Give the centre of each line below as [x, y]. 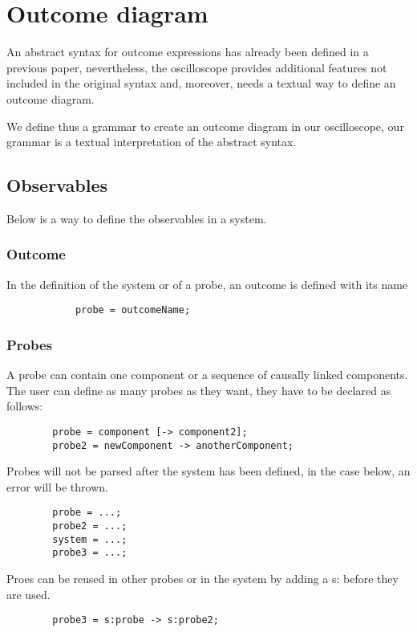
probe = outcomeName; [133, 310]
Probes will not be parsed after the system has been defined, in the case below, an [208, 471]
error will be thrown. [57, 486]
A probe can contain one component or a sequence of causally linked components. [207, 375]
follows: [25, 406]
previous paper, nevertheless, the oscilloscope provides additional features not [197, 67]
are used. [28, 594]
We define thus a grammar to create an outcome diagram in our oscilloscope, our [205, 126]
